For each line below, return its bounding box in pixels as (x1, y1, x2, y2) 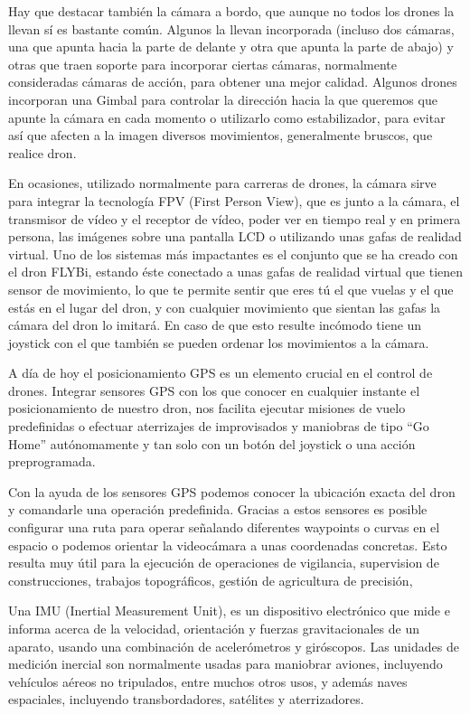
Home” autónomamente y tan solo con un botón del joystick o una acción (8, 434, 416, 453)
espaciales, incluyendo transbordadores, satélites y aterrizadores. (8, 690, 364, 709)
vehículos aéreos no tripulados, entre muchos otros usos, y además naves (8, 672, 408, 691)
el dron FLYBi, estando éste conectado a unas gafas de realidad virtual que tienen (8, 262, 464, 281)
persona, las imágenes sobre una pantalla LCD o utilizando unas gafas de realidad (8, 227, 462, 246)
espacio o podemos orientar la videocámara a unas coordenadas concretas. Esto (8, 535, 447, 554)
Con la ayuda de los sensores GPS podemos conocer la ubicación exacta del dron (8, 482, 456, 501)
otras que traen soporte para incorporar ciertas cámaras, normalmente (8, 54, 398, 73)
